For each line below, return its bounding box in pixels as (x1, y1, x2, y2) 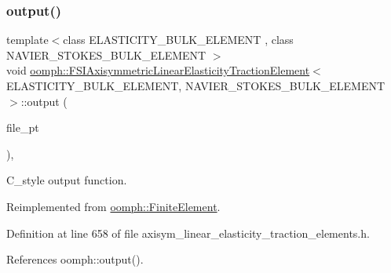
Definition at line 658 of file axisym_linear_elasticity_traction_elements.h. (6, 224, 370, 241)
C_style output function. (6, 172, 127, 188)
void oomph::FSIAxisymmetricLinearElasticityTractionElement (6, 62, 310, 78)
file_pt (6, 119, 39, 136)
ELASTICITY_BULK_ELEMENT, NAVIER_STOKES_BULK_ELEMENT (6, 78, 386, 93)
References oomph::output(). (6, 251, 144, 268)
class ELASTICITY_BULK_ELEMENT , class (63, 31, 294, 48)
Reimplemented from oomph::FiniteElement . (6, 198, 221, 214)
